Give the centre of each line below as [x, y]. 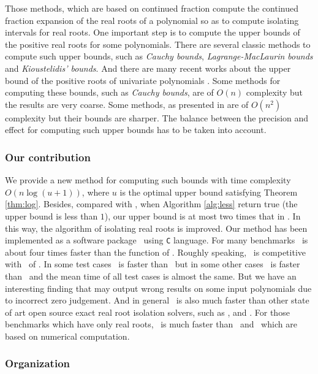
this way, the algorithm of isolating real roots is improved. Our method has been [156, 228]
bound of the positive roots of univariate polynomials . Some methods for [143, 80]
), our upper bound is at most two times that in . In [203, 216]
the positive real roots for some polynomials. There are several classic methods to [158, 44]
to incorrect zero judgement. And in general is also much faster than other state [157, 300]
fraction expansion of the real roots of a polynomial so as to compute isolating [152, 20]
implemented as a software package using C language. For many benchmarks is [157, 240]
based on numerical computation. [67, 336]
